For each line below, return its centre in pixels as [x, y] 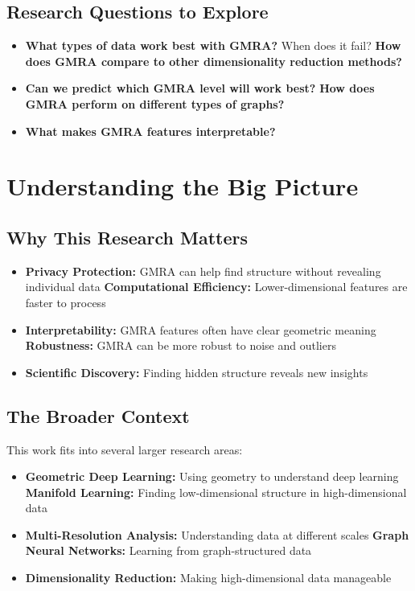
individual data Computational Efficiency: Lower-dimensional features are [216, 287]
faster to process [66, 302]
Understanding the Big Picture [183, 186]
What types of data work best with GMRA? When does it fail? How [213, 45]
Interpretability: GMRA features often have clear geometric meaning [201, 329]
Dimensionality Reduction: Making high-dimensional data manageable [208, 578]
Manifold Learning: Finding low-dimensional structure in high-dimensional [216, 492]
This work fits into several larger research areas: [125, 449]
